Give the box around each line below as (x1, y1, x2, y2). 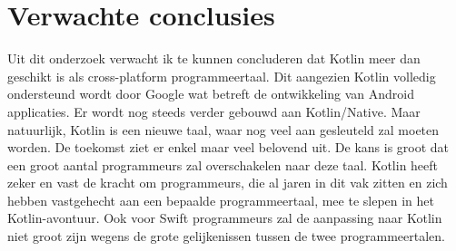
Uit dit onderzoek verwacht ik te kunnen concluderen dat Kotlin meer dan (7, 49, 421, 68)
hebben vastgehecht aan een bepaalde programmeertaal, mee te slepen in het (7, 190, 435, 209)
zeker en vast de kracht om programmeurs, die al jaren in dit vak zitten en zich (7, 173, 448, 192)
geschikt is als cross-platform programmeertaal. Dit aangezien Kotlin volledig (7, 66, 436, 85)
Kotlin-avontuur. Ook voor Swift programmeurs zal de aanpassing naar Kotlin (7, 208, 442, 227)
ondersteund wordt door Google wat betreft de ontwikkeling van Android (7, 84, 415, 103)
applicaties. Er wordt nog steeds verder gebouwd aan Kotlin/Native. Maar (7, 101, 421, 121)
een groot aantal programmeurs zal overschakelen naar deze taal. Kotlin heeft (7, 155, 439, 174)
